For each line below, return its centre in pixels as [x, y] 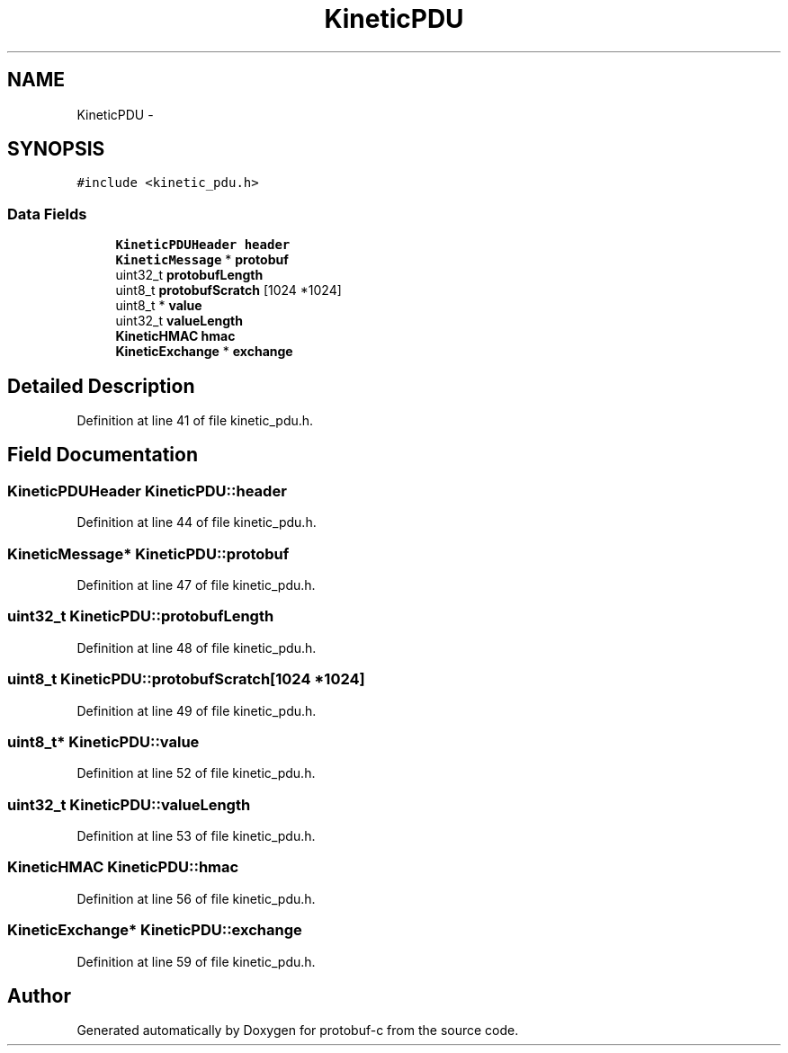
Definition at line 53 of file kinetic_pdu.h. [196, 836]
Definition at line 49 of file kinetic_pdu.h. [197, 710]
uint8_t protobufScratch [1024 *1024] [228, 290]
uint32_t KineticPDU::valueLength [129, 804]
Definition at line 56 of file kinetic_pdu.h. [196, 898]
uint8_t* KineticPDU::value [103, 741]
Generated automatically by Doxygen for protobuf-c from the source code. [298, 1031]
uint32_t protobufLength [189, 275]
